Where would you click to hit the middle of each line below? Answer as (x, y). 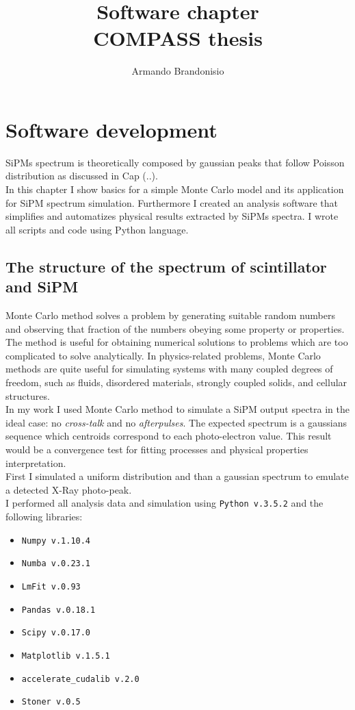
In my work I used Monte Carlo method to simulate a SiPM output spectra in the (177, 409)
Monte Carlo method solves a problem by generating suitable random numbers (170, 315)
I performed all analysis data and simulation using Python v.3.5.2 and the (165, 503)
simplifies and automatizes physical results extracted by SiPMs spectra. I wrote (172, 216)
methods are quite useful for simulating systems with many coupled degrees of (169, 369)
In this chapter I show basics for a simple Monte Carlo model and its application (175, 189)
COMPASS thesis (178, 38)
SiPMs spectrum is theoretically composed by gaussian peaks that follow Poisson (175, 162)
